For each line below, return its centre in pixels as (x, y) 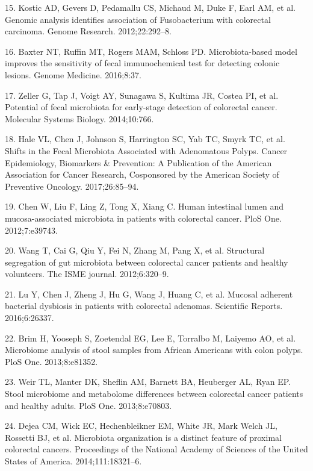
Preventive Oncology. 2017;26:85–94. (72, 186)
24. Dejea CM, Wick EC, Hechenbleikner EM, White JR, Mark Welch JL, (141, 426)
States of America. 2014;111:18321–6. (73, 461)
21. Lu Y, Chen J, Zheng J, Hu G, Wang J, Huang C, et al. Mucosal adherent (149, 294)
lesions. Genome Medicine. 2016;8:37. (73, 74)
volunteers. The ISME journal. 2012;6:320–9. (87, 274)
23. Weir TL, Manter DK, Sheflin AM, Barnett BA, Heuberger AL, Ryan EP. (148, 382)
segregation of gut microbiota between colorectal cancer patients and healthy (147, 262)
